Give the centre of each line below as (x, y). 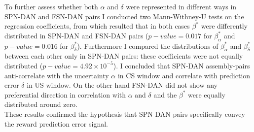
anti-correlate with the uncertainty (57, 75)
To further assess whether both (51, 6)
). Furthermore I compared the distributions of (148, 46)
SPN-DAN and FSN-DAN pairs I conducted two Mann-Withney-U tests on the (124, 16)
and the (165, 94)
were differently (224, 26)
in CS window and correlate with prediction (184, 75)
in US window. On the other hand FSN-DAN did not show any (122, 85)
